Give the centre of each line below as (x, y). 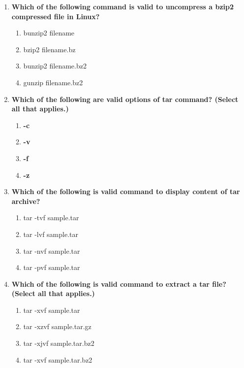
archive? (26, 201)
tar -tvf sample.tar (51, 217)
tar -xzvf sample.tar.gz (57, 326)
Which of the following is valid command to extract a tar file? (119, 284)
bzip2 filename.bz (49, 49)
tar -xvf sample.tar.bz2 (58, 359)
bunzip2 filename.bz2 (55, 66)
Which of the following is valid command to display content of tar (126, 191)
